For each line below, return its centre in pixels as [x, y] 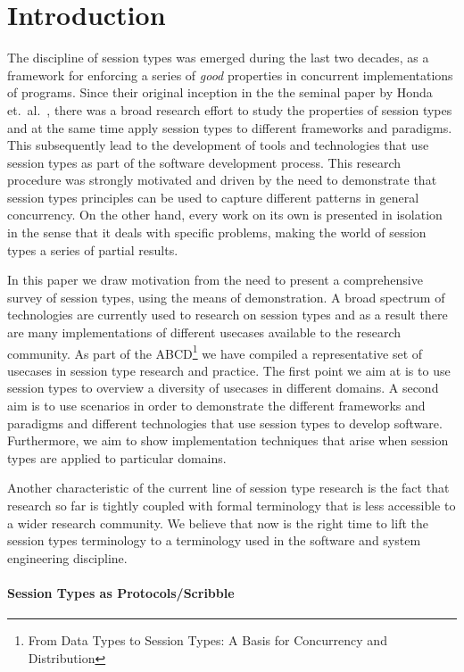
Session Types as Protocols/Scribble [121, 593]
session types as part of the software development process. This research [204, 162]
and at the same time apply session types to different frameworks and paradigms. [230, 127]
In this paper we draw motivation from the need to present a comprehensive [215, 280]
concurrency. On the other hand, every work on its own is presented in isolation [225, 215]
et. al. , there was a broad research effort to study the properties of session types [230, 109]
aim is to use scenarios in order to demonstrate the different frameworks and [216, 406]
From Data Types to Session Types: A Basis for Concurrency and [207, 640]
